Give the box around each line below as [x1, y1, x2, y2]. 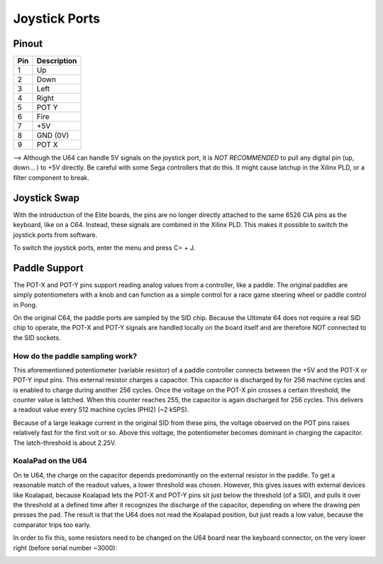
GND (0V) [36, 131, 70, 140]
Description [36, 56, 77, 66]
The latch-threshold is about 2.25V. [13, 438, 116, 447]
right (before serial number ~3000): [13, 543, 118, 552]
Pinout [13, 38, 43, 50]
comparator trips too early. [13, 520, 91, 529]
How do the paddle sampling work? [13, 351, 138, 361]
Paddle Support [13, 262, 84, 274]
